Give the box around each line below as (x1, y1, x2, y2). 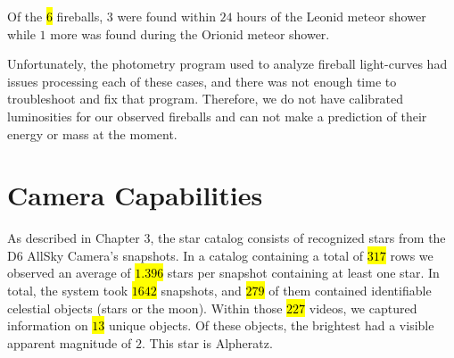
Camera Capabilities (7, 177, 263, 213)
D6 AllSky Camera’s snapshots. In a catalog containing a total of (7, 246, 364, 264)
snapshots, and (161, 281, 242, 300)
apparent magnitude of (7, 333, 132, 352)
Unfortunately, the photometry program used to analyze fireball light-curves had (7, 54, 448, 73)
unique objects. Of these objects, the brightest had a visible (109, 316, 434, 335)
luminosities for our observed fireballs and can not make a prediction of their (7, 106, 427, 125)
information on (7, 316, 88, 335)
